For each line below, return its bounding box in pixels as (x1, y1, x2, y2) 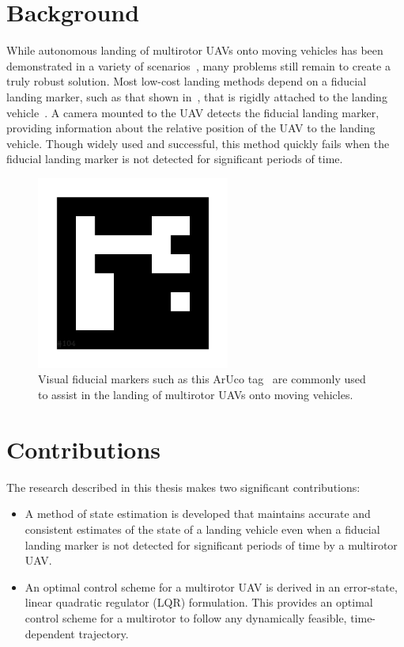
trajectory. (78, 625, 129, 641)
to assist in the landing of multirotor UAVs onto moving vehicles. (38, 386, 353, 403)
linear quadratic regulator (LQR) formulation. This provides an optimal (25, 594, 373, 611)
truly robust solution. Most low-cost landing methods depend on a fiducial (6, 73, 367, 89)
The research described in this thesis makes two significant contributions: (6, 478, 361, 495)
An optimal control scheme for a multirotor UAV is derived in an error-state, (25, 578, 398, 595)
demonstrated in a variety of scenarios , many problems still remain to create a (6, 57, 391, 74)
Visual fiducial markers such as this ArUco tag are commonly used (38, 371, 366, 387)
